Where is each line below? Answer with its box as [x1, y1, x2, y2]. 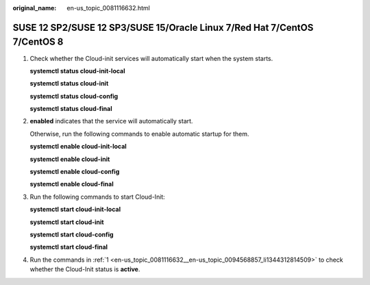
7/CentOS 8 [12, 36, 64, 48]
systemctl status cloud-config [29, 92, 119, 100]
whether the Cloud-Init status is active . [29, 265, 140, 273]
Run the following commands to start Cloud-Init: [29, 193, 166, 201]
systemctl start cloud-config [29, 230, 114, 238]
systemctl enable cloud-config [29, 168, 120, 176]
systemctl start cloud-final [29, 243, 108, 251]
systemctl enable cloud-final [29, 180, 114, 188]
